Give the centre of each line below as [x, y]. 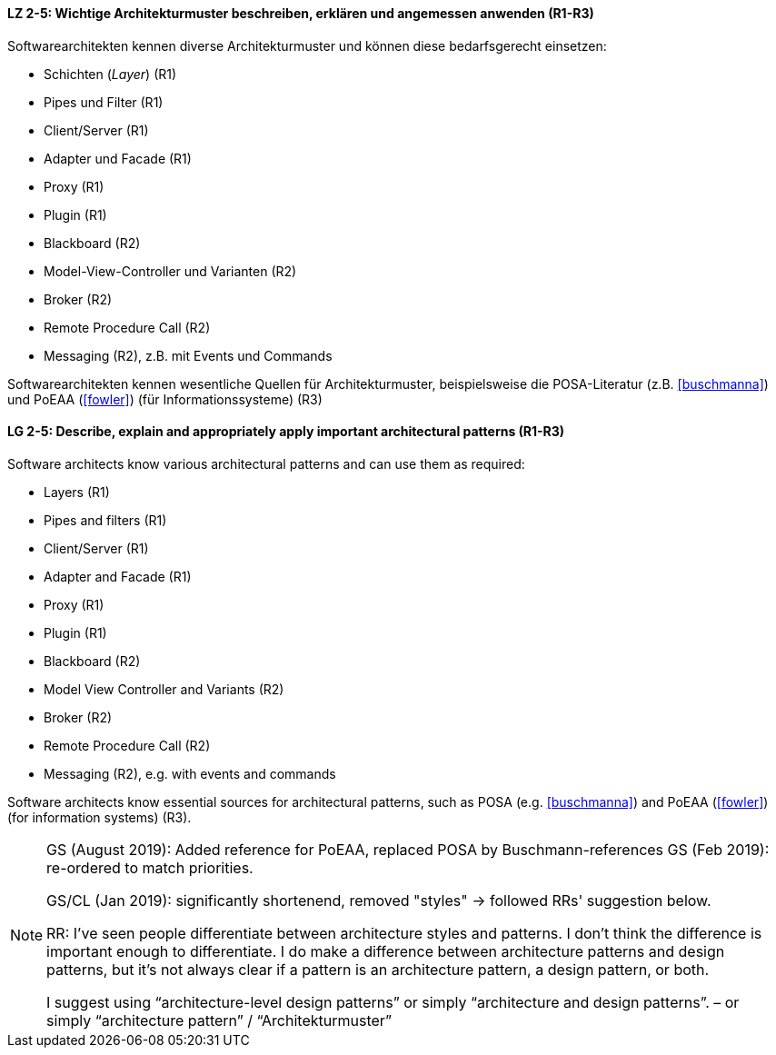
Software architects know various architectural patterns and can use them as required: [266, 463]
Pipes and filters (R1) [105, 520]
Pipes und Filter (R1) [104, 102]
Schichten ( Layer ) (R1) [110, 74]
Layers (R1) [77, 492]
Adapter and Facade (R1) [118, 576]
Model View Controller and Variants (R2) [164, 689]
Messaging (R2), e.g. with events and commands [190, 773]
